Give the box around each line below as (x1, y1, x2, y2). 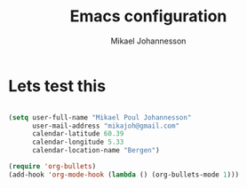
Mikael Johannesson (110, 35, 187, 46)
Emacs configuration (69, 6, 227, 27)
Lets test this (8, 75, 107, 96)
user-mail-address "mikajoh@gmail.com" (31, 121, 179, 130)
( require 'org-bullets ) (8, 162, 97, 171)
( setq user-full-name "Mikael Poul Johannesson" (8, 113, 192, 121)
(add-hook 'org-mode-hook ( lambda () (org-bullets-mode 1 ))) (8, 170, 240, 179)
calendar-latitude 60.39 (31, 129, 124, 138)
